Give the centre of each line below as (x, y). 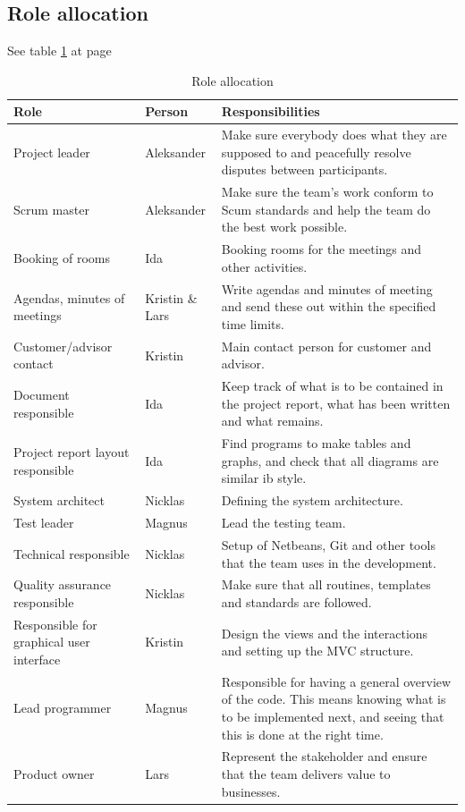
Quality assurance (63, 584)
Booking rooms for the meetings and (321, 249)
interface (37, 660)
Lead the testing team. (283, 523)
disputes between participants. (304, 169)
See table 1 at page (59, 51)
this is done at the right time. (302, 734)
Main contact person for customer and (326, 346)
